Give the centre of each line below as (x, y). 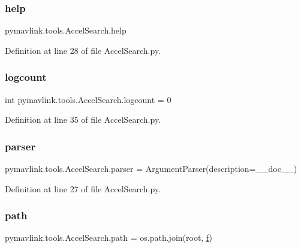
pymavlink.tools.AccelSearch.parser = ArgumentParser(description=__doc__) (151, 169)
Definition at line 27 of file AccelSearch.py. (83, 188)
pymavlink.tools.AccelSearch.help (66, 30)
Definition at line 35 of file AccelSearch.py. (83, 120)
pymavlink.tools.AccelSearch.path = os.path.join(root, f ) (109, 238)
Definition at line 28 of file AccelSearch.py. (83, 50)
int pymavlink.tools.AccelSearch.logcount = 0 (88, 99)
